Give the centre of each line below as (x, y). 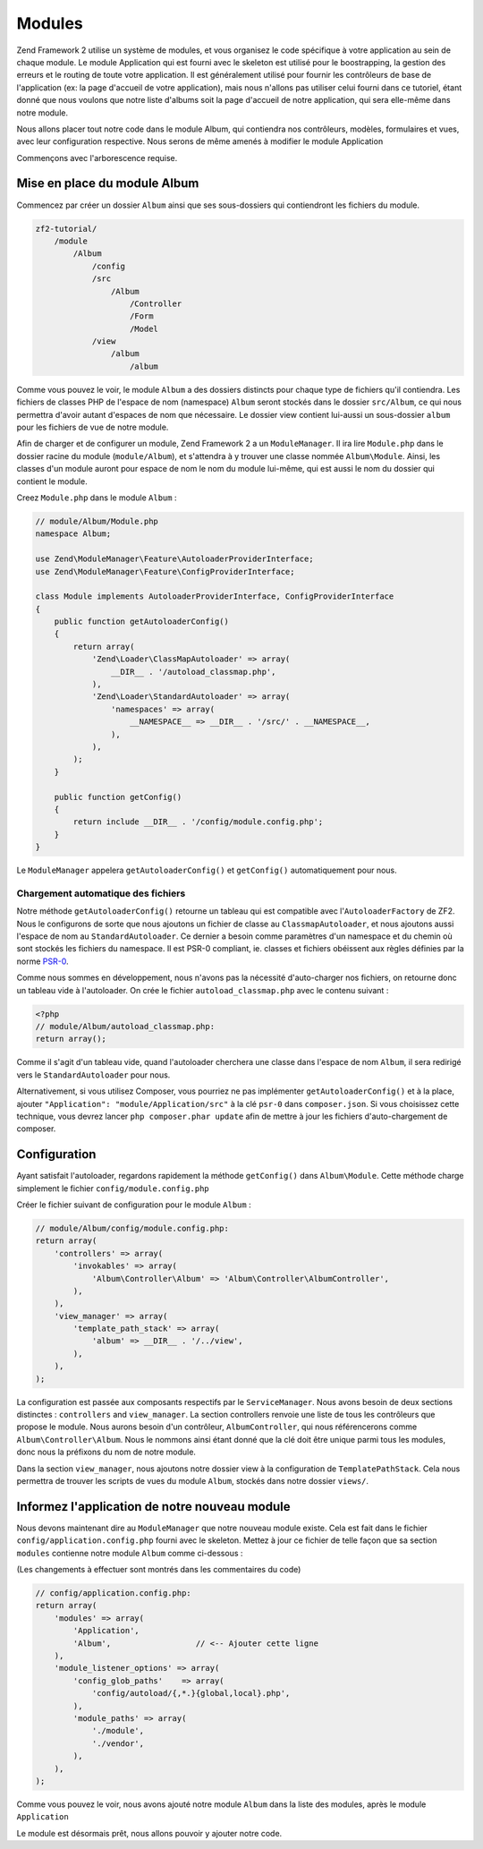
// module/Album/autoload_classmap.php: (125, 1026)
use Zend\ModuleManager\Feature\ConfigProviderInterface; (165, 571)
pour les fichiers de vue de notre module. (93, 427)
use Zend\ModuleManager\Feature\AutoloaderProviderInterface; (174, 559)
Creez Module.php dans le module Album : (97, 498)
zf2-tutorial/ (66, 229)
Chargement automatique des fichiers (101, 893)
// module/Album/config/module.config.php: (132, 1228)
